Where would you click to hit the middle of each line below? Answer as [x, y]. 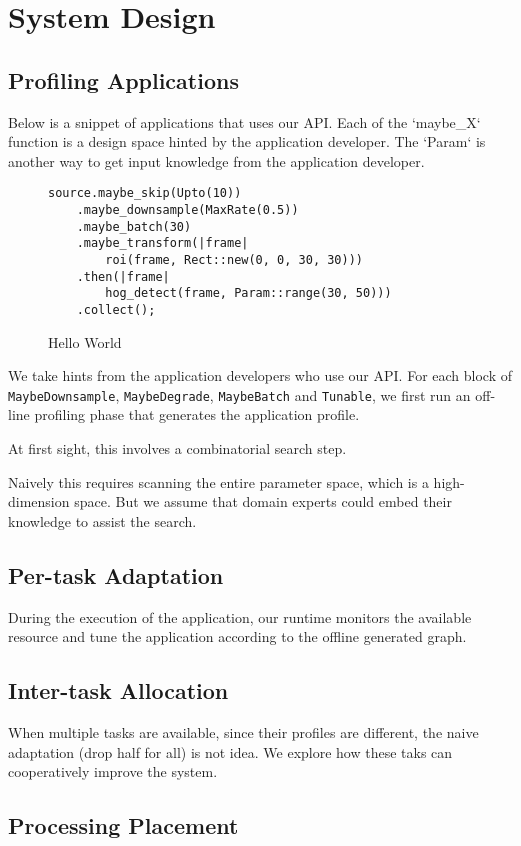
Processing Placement [123, 825]
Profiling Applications [123, 79]
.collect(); [116, 309]
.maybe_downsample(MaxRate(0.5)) [187, 210]
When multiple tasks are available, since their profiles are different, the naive [243, 732]
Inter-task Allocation [118, 690]
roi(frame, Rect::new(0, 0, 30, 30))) [234, 259]
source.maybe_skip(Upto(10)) [145, 193]
